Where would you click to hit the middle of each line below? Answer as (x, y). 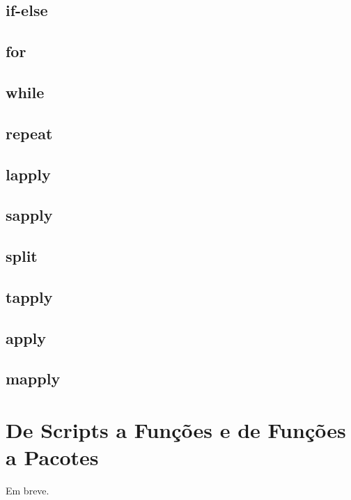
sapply (29, 215)
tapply (29, 296)
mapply (33, 378)
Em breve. (28, 491)
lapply (28, 174)
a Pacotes (52, 457)
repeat (29, 133)
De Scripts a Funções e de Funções (176, 430)
